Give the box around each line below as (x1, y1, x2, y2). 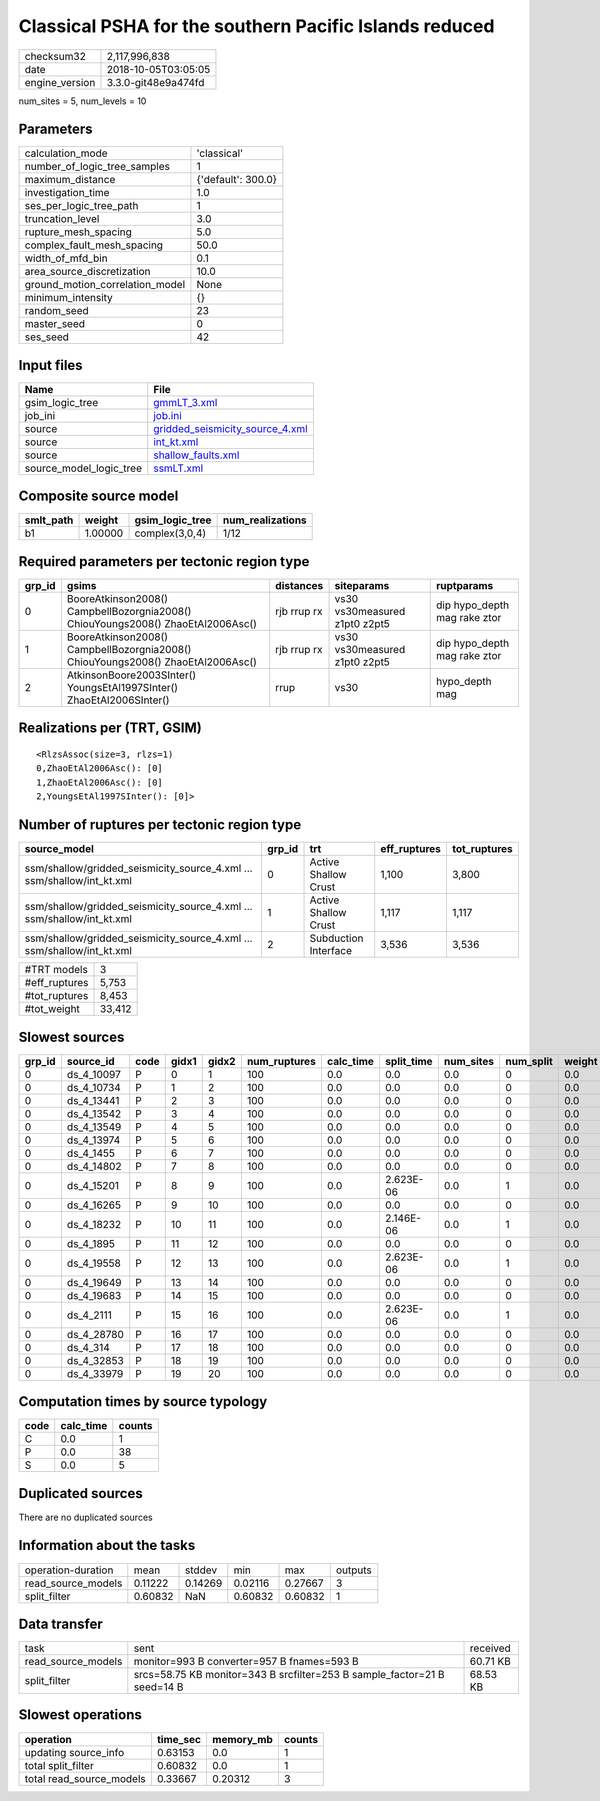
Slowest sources (18, 1028, 125, 1045)
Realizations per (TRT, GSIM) (18, 720, 202, 737)
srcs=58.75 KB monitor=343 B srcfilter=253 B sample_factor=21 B (133, 1668, 445, 1682)
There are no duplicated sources (18, 1511, 154, 1523)
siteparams (334, 579, 390, 592)
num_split (505, 1054, 554, 1068)
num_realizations (222, 513, 307, 527)
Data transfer (18, 1615, 104, 1632)
